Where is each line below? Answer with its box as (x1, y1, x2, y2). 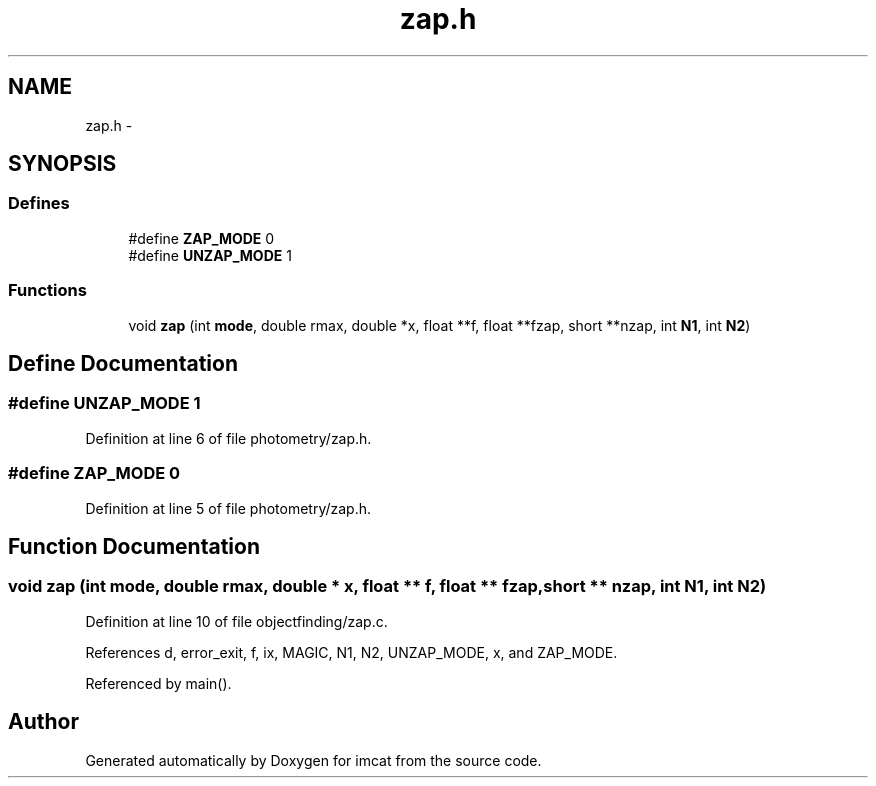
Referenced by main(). (85, 674, 232, 692)
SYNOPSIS (8, 151, 117, 177)
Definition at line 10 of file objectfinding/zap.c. (85, 612, 388, 630)
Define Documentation (8, 350, 238, 376)
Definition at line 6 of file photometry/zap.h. (85, 429, 372, 447)
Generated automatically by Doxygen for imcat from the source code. (85, 751, 542, 769)
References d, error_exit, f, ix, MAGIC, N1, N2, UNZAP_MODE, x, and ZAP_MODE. (85, 643, 618, 661)
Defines (8, 193, 70, 214)
